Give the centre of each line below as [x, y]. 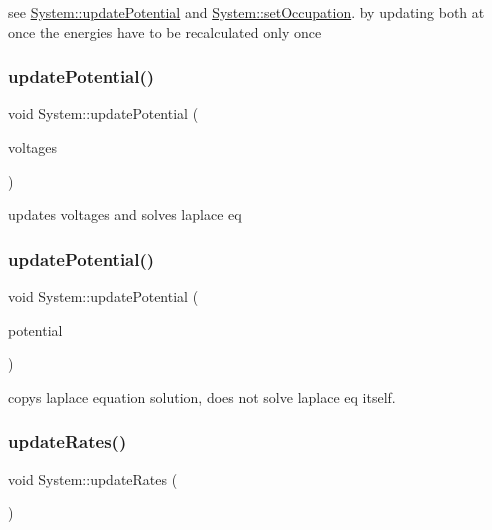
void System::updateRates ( [93, 478]
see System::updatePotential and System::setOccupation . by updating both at [246, 12]
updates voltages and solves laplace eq [125, 214]
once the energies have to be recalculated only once [165, 31]
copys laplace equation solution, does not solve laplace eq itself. [202, 396]
